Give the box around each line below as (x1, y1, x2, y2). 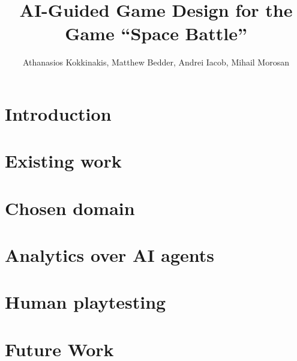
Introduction (5, 101, 112, 126)
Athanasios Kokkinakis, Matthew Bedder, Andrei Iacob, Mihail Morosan (23, 56, 289, 68)
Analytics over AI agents (5, 243, 215, 267)
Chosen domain (5, 195, 135, 220)
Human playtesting (5, 290, 166, 314)
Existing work (5, 148, 122, 173)
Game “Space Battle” (65, 21, 247, 46)
